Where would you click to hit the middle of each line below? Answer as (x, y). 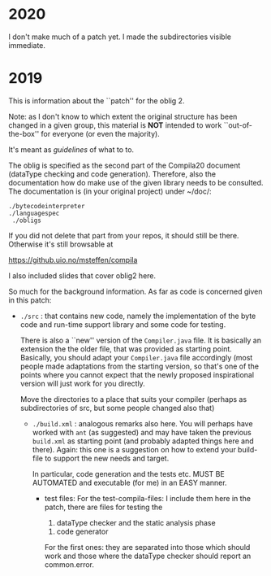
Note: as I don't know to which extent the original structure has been (123, 116)
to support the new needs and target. (107, 458)
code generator (82, 531)
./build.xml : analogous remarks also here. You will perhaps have (142, 423)
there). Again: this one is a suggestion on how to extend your (134, 449)
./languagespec (34, 213)
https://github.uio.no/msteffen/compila (73, 260)
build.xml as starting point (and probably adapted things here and (143, 441)
